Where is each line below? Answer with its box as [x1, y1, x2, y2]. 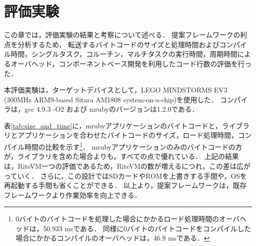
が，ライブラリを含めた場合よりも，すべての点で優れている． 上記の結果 [4, 151, 239, 161]
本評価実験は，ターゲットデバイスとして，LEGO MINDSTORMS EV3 [4, 85, 227, 95]
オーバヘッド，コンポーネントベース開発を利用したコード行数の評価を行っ [10, 58, 252, 68]
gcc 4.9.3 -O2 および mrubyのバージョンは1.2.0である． [24, 104, 199, 114]
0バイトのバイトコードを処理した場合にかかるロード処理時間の [15, 214, 219, 224]
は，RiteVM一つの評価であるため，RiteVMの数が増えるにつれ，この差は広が [4, 160, 251, 171]
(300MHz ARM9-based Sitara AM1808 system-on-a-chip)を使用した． [4, 94, 218, 104]
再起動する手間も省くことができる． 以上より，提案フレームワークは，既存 [4, 180, 247, 190]
